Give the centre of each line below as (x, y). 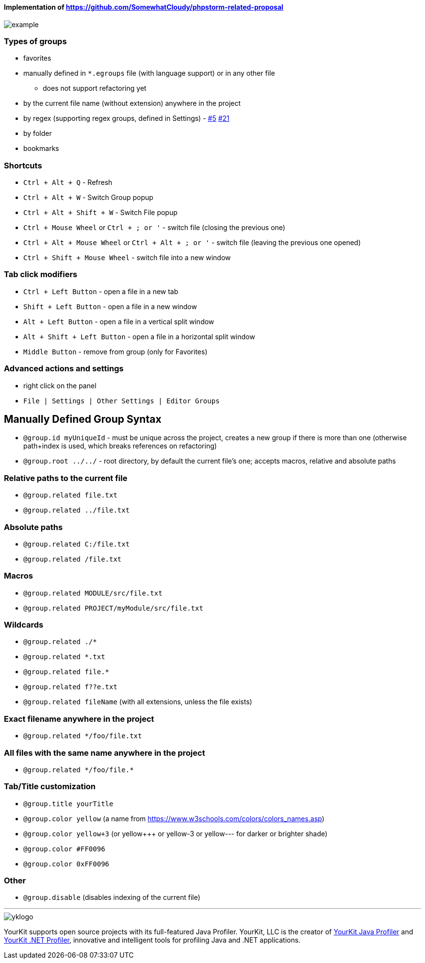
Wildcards (24, 625)
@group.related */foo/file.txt (83, 736)
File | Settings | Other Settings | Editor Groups (122, 401)
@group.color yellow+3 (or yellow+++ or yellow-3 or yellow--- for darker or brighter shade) (175, 833)
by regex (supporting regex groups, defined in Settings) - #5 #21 (126, 118)
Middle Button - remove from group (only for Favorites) (115, 351)
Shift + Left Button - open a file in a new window (110, 306)
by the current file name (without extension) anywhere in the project (132, 103)
